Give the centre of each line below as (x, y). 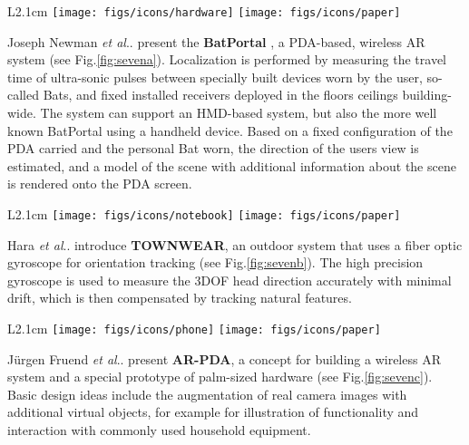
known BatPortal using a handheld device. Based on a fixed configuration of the (230, 130)
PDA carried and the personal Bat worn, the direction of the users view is (213, 148)
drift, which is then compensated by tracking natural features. (180, 298)
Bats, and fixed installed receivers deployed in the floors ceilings (220, 95)
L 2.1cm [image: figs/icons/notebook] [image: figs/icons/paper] (204, 214)
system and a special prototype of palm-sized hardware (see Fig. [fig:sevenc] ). (220, 377)
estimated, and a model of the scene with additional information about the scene (232, 165)
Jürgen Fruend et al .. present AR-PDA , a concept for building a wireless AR (224, 358)
